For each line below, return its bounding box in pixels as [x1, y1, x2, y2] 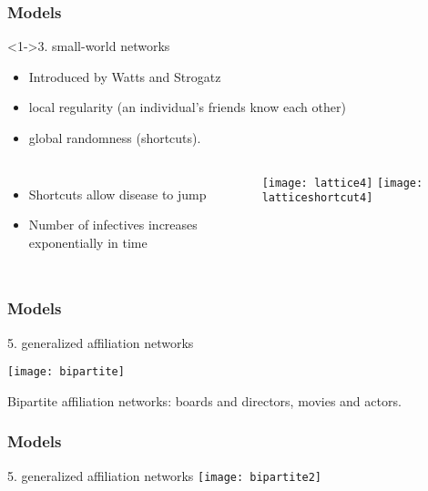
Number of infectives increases [28, 215, 198, 234]
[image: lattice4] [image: [261, 176, 423, 189]
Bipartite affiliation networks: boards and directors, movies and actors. [7, 391, 402, 410]
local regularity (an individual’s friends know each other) [28, 97, 346, 117]
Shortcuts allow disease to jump [28, 184, 207, 203]
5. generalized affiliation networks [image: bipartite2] [7, 465, 322, 485]
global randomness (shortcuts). [28, 128, 201, 147]
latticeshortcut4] [261, 191, 373, 205]
